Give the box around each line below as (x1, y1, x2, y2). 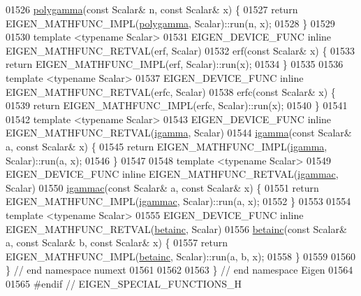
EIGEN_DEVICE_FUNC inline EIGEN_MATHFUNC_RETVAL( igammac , (6, 167, 339, 181)
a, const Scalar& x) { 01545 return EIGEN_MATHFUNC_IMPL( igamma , (6, 139, 327, 153)
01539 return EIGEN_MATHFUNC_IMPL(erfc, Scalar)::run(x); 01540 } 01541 (6, 98, 348, 113)
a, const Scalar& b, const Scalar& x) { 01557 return (6, 235, 228, 250)
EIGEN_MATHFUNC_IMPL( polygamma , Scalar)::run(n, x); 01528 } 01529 (6, 15, 335, 30)
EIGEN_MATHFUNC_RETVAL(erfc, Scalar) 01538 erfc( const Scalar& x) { (6, 84, 336, 99)
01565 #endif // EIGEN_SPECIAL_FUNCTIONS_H (6, 276, 242, 290)
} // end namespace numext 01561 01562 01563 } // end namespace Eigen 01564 (6, 262, 353, 277)
